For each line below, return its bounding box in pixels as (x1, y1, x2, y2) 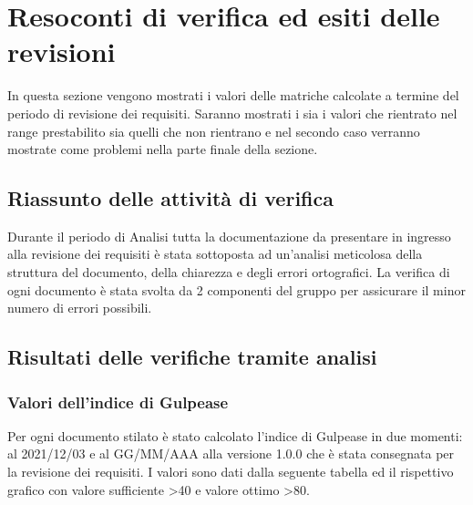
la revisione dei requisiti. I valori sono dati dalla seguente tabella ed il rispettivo (7, 462, 454, 481)
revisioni (7, 33, 116, 70)
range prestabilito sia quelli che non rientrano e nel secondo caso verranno (7, 121, 420, 140)
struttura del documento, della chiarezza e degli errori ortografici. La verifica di (7, 263, 450, 282)
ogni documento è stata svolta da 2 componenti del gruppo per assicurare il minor (7, 280, 466, 299)
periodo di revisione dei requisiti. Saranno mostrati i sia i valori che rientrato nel (7, 103, 458, 122)
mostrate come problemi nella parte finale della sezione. (7, 139, 318, 159)
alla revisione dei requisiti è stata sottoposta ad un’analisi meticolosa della (7, 244, 423, 263)
